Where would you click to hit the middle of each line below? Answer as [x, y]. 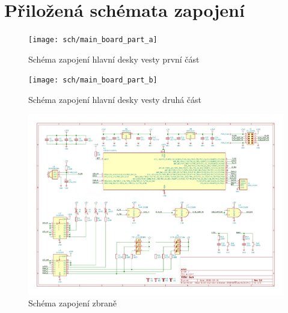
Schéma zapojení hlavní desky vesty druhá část [115, 100]
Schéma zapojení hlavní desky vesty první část [114, 59]
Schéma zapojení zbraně [73, 303]
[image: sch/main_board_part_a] [93, 40]
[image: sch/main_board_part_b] [93, 80]
